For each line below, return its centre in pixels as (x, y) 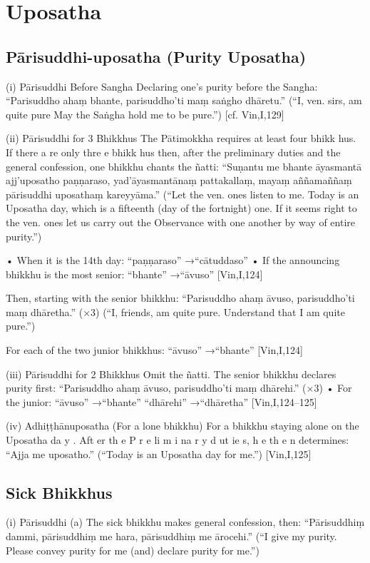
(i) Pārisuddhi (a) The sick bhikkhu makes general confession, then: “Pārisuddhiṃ (185, 522)
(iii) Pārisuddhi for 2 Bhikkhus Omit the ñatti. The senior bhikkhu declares (171, 374)
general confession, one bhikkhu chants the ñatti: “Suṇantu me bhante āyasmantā (184, 166)
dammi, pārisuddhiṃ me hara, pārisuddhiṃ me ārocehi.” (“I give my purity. (171, 536)
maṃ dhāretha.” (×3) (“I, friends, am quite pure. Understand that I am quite (175, 311)
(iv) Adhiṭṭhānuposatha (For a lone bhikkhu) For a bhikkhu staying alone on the (183, 426)
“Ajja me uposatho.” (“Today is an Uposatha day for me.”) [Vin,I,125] (159, 453)
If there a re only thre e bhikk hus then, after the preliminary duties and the (173, 152)
